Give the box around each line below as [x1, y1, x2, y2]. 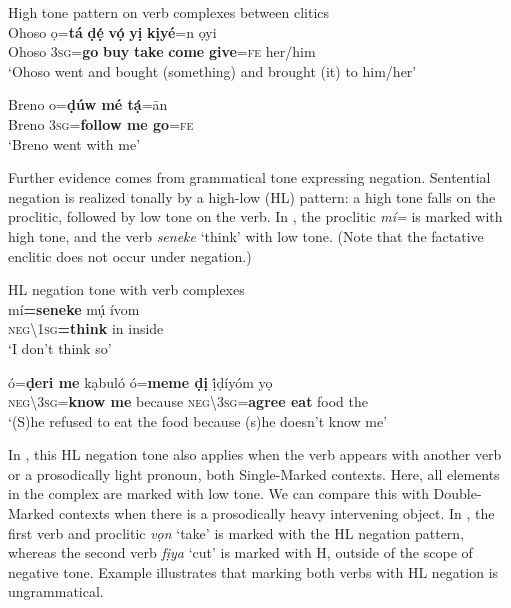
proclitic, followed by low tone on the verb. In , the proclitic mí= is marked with [8, 206, 503, 227]
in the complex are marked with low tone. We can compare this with [8, 483, 429, 504]
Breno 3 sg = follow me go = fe [8, 113, 194, 134]
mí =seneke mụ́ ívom [8, 298, 140, 319]
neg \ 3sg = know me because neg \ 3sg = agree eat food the [8, 391, 369, 412]
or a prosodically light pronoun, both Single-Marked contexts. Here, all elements [8, 463, 500, 484]
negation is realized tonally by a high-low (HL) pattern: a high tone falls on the [8, 186, 496, 207]
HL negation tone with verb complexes [8, 279, 245, 300]
